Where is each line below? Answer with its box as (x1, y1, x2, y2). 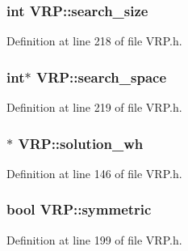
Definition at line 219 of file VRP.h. (6, 99, 182, 116)
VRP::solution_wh (18, 133, 144, 153)
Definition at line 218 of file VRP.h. (6, 32, 182, 49)
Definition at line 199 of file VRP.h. (6, 231, 182, 248)
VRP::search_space (36, 66, 167, 87)
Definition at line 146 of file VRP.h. (6, 164, 182, 181)
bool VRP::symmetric (6, 199, 152, 219)
